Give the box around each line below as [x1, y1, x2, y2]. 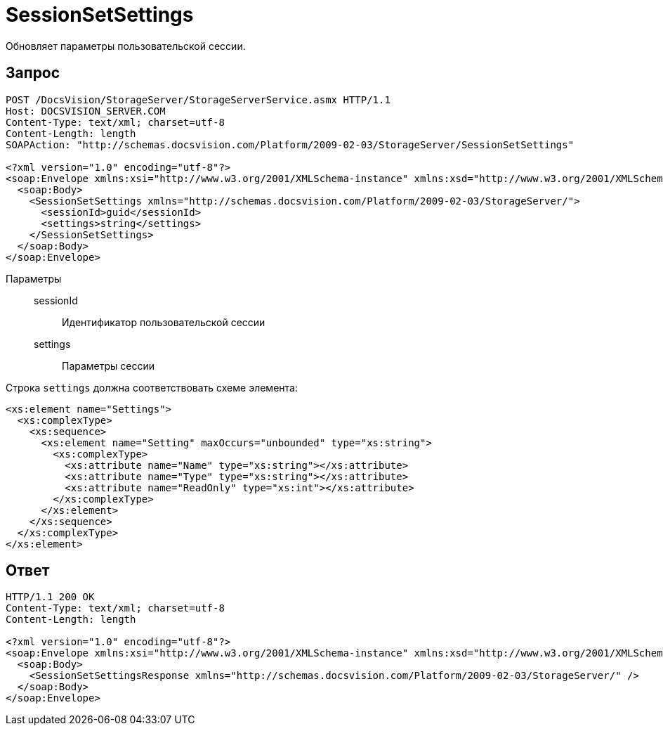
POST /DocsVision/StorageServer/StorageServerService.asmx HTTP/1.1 [6, 93, 390, 105]
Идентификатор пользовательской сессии [62, 316, 265, 328]
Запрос [6, 64, 60, 82]
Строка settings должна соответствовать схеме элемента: [6, 381, 298, 394]
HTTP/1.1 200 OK [6, 591, 95, 603]
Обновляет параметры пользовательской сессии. [6, 39, 246, 52]
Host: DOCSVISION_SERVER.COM [6, 105, 166, 117]
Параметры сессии [62, 359, 155, 372]
